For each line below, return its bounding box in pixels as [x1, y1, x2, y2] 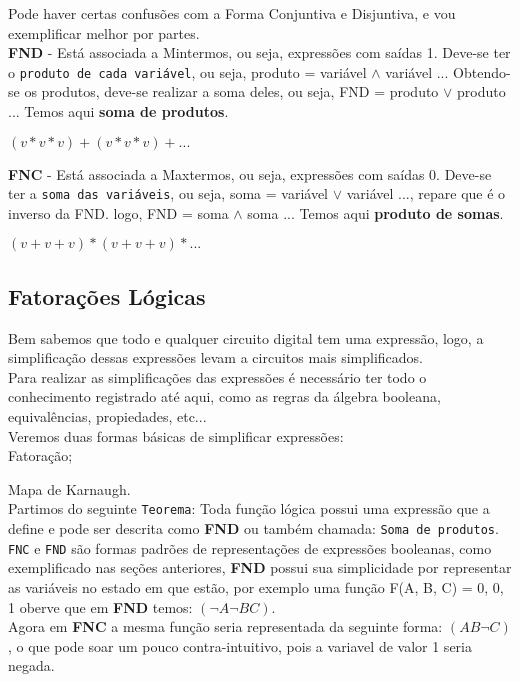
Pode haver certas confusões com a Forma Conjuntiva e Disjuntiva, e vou [8, 3, 456, 23]
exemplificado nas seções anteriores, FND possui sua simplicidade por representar [8, 557, 512, 578]
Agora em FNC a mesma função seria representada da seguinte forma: [8, 616, 443, 637]
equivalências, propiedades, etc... [8, 406, 207, 427]
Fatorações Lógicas [8, 280, 206, 311]
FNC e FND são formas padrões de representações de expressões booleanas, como [8, 537, 492, 558]
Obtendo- [453, 61, 511, 82]
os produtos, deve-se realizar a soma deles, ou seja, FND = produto [24, 81, 439, 102]
